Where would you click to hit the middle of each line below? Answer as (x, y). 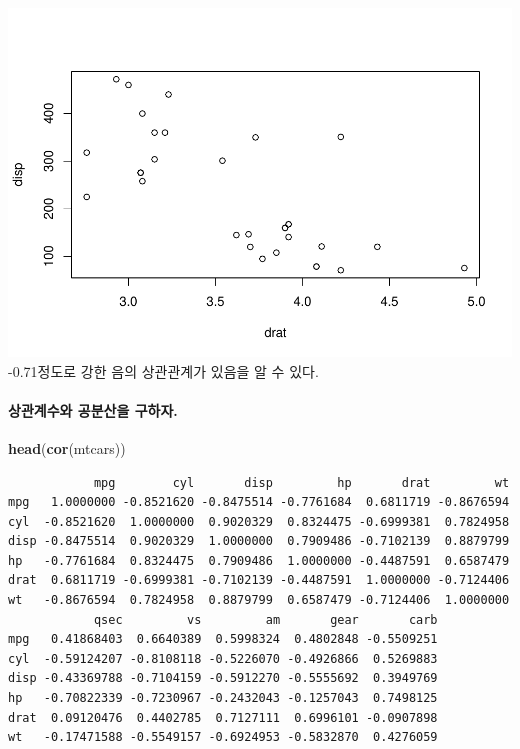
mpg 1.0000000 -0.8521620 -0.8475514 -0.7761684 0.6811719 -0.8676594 (259, 502)
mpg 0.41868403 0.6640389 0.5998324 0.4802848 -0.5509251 (223, 639)
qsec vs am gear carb (265, 619)
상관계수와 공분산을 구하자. (93, 409)
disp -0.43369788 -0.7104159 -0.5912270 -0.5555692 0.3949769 (223, 678)
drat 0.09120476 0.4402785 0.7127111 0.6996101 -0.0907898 (223, 717)
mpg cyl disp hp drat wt (301, 482)
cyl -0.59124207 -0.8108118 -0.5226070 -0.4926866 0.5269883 (223, 658)
